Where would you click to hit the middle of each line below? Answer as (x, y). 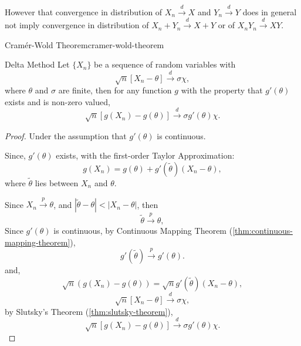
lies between (57, 182)
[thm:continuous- (263, 231)
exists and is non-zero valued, (58, 101)
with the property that (222, 90)
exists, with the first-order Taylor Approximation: (145, 155)
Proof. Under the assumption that (66, 135)
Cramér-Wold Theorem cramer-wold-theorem (84, 44)
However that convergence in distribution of (84, 11)
